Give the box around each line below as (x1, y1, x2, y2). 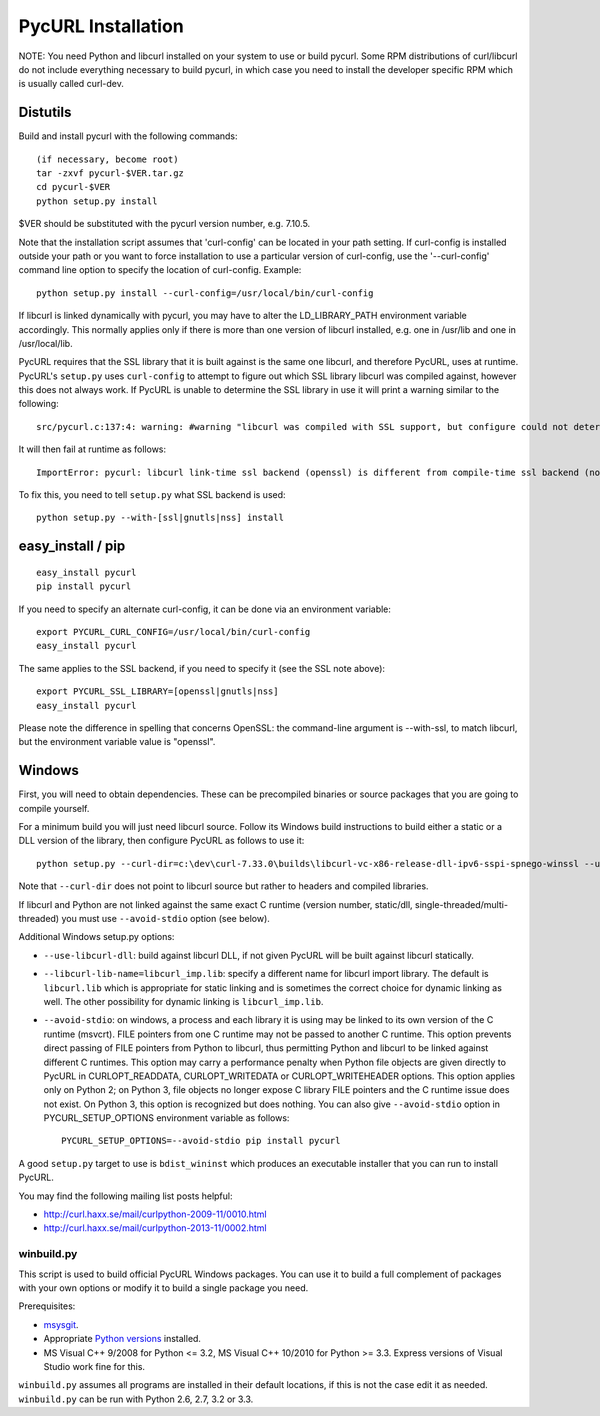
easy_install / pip (18, 538, 126, 555)
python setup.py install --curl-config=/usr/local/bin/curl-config (36, 287, 374, 299)
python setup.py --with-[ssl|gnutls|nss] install (36, 512, 285, 524)
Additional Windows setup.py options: (18, 931, 175, 943)
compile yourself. (18, 802, 90, 814)
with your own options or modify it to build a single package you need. (18, 1281, 309, 1294)
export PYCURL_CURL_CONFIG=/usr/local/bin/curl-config (36, 626, 311, 638)
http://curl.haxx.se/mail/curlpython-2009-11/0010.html (43, 1208, 267, 1220)
